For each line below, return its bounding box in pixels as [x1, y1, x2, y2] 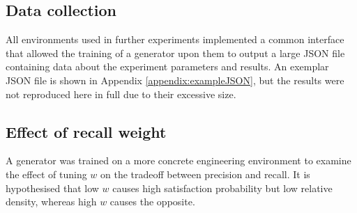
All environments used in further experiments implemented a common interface [6, 32, 344, 47]
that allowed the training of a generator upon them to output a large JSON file [6, 45, 345, 60]
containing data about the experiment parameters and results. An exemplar [6, 59, 329, 74]
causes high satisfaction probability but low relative [112, 180, 333, 195]
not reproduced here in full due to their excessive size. [6, 86, 236, 101]
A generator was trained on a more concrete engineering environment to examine [6, 153, 351, 168]
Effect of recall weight [6, 120, 167, 142]
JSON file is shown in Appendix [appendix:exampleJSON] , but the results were [6, 72, 344, 87]
